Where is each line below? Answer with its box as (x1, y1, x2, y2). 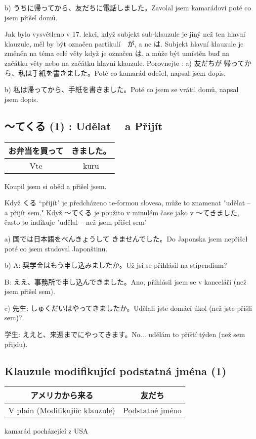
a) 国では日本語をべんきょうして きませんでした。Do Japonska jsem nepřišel (4, 233, 248, 244)
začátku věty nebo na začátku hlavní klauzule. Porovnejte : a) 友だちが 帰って (4, 57, 245, 68)
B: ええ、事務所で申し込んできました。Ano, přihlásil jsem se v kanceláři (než (4, 276, 247, 287)
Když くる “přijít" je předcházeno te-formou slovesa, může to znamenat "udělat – (4, 197, 251, 208)
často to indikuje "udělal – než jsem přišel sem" (4, 217, 147, 227)
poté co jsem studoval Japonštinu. (4, 243, 108, 253)
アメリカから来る (30, 390, 93, 401)
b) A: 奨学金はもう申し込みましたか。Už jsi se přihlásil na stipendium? (4, 260, 227, 270)
